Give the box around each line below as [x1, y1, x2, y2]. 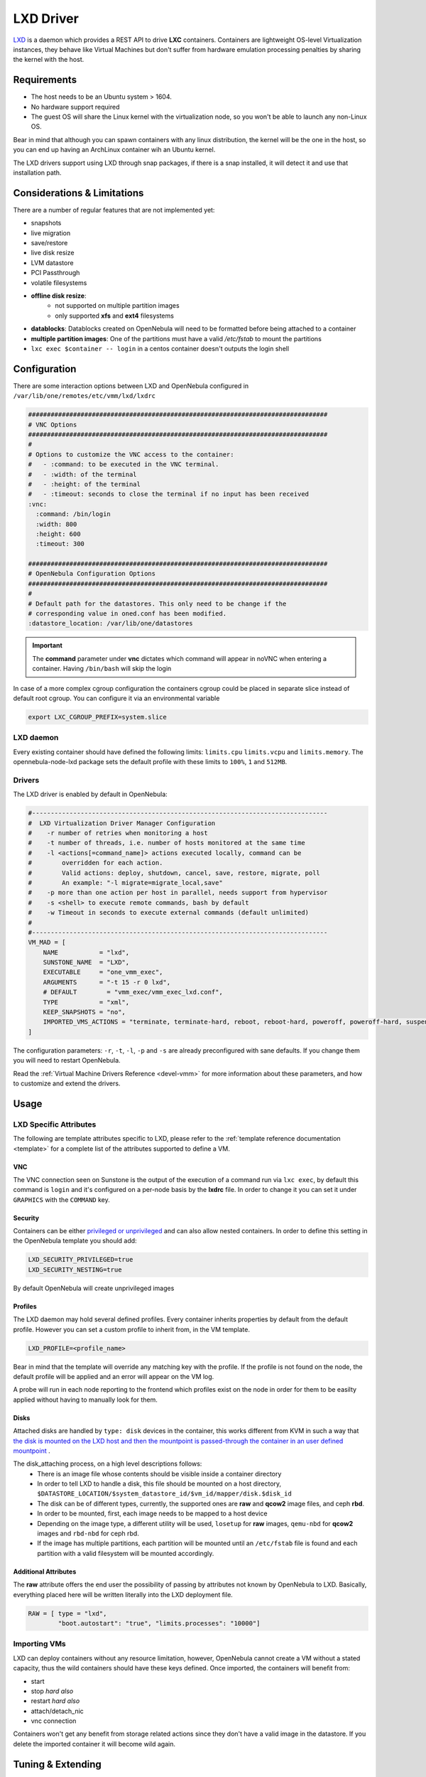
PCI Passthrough [31, 269, 80, 277]
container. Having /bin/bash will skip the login [32, 665, 172, 673]
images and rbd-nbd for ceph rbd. [37, 1529, 140, 1538]
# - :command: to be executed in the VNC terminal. [28, 461, 219, 468]
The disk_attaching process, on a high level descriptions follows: [13, 1459, 202, 1468]
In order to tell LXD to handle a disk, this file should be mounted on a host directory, [37, 1479, 282, 1488]
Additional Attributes [13, 1567, 77, 1576]
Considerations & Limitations [13, 187, 144, 199]
